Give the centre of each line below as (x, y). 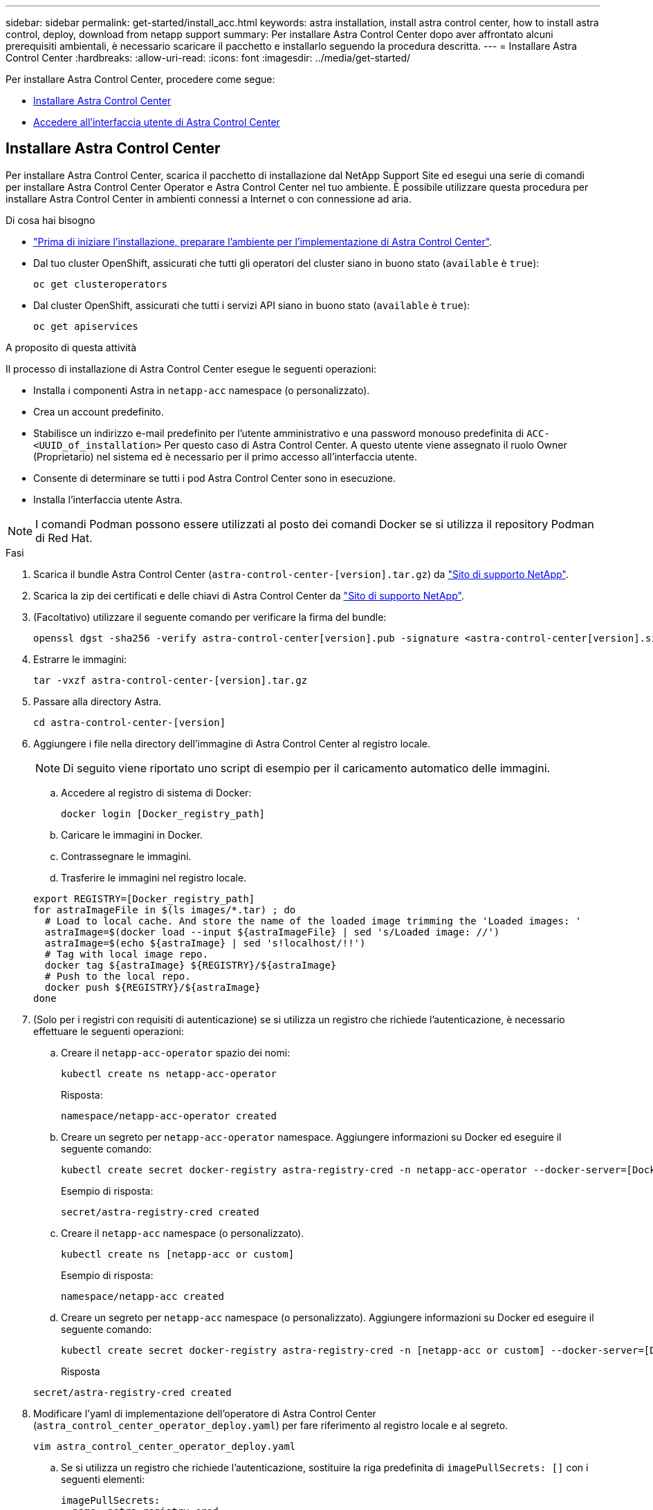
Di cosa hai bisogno (50, 220)
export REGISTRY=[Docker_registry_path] (144, 898)
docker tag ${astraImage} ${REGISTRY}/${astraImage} (191, 965)
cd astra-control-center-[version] (130, 722)
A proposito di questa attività (71, 347)
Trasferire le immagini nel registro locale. (154, 877)
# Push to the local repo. (118, 976)
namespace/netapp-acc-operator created (169, 1116)
